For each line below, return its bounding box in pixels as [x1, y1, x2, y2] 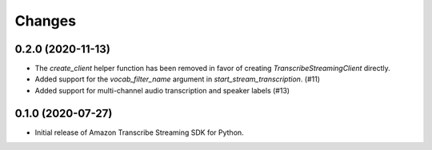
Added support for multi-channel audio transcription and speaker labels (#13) [34, 85, 290, 95]
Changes [14, 12, 76, 30]
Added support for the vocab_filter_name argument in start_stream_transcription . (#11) [34, 74, 320, 84]
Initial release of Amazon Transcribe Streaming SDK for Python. [34, 128, 244, 137]
